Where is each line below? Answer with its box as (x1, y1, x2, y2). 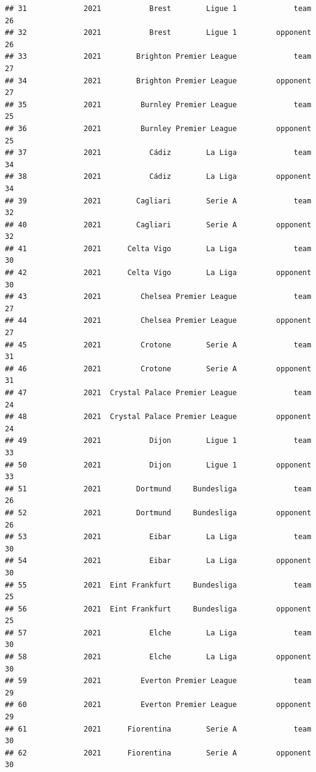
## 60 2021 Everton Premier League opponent (5, 700, 312, 710)
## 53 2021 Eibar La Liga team (5, 532, 312, 542)
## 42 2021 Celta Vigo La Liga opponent (5, 268, 312, 278)
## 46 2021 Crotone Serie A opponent (5, 364, 312, 373)
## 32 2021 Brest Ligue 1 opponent (5, 28, 312, 37)
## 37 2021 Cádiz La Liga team (5, 148, 312, 157)
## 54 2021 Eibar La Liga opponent (5, 556, 312, 566)
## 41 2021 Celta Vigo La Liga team (5, 244, 312, 253)
